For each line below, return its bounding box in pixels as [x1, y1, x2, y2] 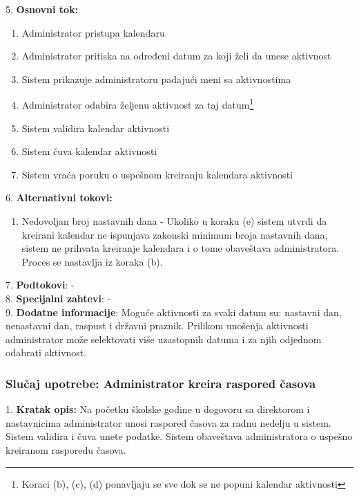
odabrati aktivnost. [6, 345, 87, 360]
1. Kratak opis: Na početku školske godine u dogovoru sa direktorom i [6, 402, 310, 416]
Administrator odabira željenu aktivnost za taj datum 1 [21, 95, 254, 112]
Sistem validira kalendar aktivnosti [21, 120, 170, 135]
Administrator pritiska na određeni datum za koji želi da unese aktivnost [21, 48, 331, 63]
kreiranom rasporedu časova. [6, 442, 126, 457]
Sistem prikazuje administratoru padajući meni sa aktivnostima [21, 71, 291, 86]
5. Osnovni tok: [6, 2, 79, 16]
